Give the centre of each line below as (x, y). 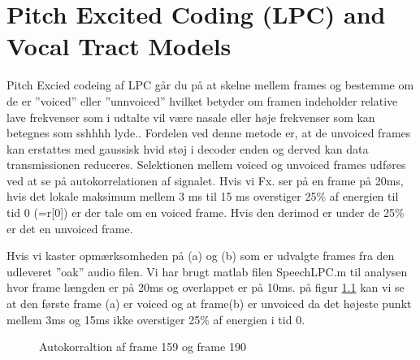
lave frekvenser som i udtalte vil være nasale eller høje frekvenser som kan (191, 117)
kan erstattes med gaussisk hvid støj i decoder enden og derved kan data (188, 148)
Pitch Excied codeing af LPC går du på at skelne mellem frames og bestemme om (210, 85)
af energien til (364, 196)
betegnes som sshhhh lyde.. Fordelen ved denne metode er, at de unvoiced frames (209, 133)
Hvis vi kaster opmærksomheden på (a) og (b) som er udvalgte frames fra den (201, 256)
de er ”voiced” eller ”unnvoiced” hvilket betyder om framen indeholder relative (202, 100)
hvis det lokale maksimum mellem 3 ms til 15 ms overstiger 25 (162, 196)
